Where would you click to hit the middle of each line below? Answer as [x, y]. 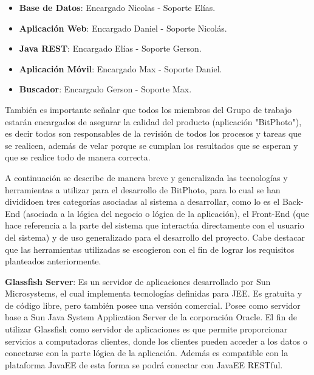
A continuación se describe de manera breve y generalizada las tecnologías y [146, 177]
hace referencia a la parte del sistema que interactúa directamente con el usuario [155, 225]
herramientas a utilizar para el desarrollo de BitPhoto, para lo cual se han [143, 189]
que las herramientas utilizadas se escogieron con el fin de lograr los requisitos [150, 249]
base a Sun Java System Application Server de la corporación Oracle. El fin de [151, 317]
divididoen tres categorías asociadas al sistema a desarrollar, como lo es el [142, 201]
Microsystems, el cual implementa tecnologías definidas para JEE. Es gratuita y [154, 293]
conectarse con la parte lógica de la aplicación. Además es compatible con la [147, 353]
